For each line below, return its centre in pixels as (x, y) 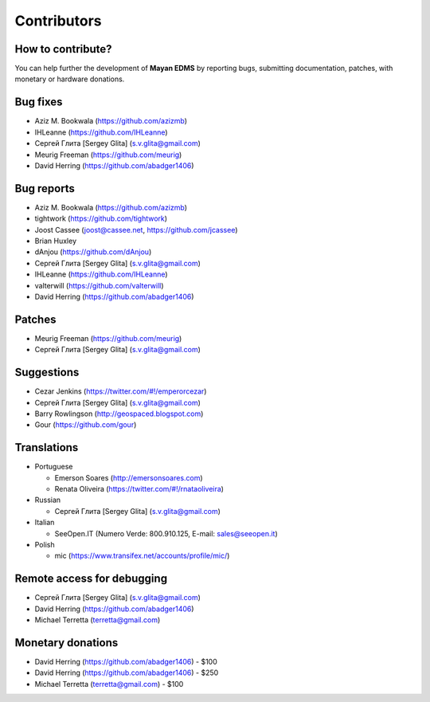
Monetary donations (66, 643)
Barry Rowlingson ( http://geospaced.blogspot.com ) (119, 414)
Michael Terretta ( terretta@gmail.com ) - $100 (109, 684)
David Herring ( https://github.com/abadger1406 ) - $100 (126, 661)
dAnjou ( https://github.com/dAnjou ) (93, 252)
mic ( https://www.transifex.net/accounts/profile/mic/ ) (142, 556)
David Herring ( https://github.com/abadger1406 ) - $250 (127, 673)
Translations (47, 447)
